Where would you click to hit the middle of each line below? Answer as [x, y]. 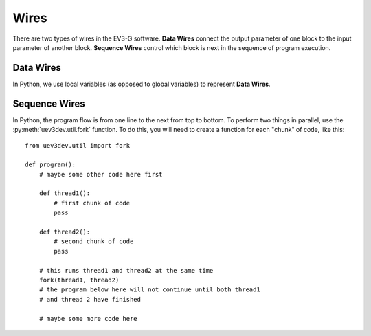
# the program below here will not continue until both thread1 [149, 290]
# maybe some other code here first [101, 174]
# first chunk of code [92, 203]
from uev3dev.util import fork [78, 145]
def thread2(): [65, 232]
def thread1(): [65, 193]
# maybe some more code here [88, 318]
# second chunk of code [94, 242]
